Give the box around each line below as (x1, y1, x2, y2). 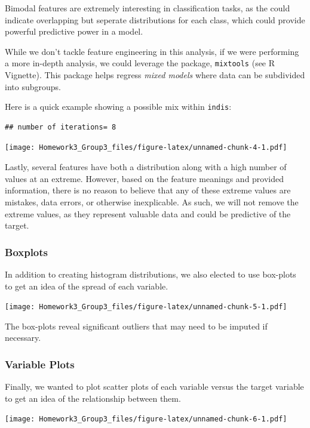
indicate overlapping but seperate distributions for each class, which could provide (5, 13, 305, 26)
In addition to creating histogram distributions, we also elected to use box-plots (5, 267, 296, 280)
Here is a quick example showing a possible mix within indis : (5, 100, 232, 113)
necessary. (5, 331, 41, 344)
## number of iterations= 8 (5, 122, 116, 131)
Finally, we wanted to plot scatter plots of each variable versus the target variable (5, 380, 304, 393)
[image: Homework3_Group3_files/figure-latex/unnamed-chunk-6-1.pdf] (5, 415, 287, 424)
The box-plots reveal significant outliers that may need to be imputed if (5, 319, 268, 332)
